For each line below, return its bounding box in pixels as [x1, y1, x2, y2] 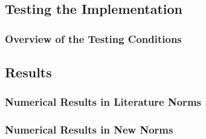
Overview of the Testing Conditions [5, 31, 182, 46]
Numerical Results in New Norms [5, 122, 173, 137]
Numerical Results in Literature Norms [5, 94, 201, 109]
